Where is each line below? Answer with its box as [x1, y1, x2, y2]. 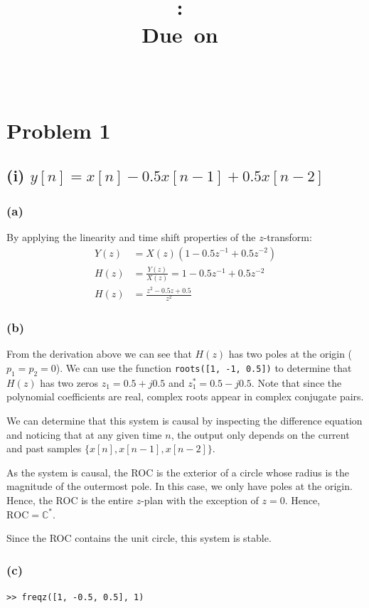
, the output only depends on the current [171, 427, 350, 442]
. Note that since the [251, 375, 342, 390]
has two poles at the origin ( [228, 346, 353, 361]
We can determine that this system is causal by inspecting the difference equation [6, 413, 363, 428]
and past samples [6, 441, 82, 456]
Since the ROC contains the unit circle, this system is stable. [6, 530, 272, 545]
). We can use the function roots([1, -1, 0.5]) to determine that [55, 361, 352, 375]
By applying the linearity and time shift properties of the [6, 229, 256, 244]
